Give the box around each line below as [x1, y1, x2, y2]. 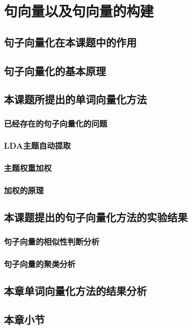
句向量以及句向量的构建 [4, 1, 154, 21]
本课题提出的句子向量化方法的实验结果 [4, 210, 188, 225]
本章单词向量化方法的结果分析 [4, 283, 147, 298]
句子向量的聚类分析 [4, 257, 76, 270]
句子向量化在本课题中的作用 [4, 34, 137, 49]
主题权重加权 [4, 162, 52, 174]
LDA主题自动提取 [4, 139, 71, 152]
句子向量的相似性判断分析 [4, 235, 100, 247]
